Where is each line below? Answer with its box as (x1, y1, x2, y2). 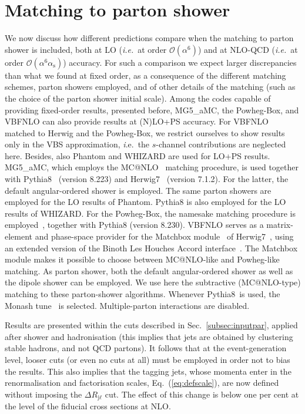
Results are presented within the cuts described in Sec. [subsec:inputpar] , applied (5, 319, 298, 331)
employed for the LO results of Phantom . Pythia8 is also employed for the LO (5, 196, 286, 208)
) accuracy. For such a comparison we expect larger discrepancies (63, 56, 297, 68)
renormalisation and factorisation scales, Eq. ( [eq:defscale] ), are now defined (5, 376, 279, 389)
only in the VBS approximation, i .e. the (5, 138, 150, 150)
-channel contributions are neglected (156, 138, 286, 150)
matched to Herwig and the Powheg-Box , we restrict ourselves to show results (5, 126, 285, 139)
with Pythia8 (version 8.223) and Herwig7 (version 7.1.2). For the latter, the (5, 173, 289, 185)
